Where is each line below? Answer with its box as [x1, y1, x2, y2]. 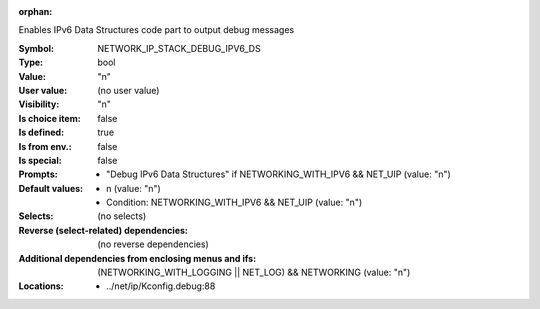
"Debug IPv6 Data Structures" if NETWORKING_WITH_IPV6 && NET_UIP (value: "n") [106, 168, 452, 180]
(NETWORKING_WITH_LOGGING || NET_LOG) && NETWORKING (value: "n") [97, 266, 411, 279]
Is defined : [18, 126, 65, 139]
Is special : [18, 154, 62, 166]
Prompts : [18, 168, 59, 180]
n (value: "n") [106, 182, 162, 194]
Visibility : [18, 98, 60, 110]
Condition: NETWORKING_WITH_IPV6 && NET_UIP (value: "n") [106, 196, 363, 209]
